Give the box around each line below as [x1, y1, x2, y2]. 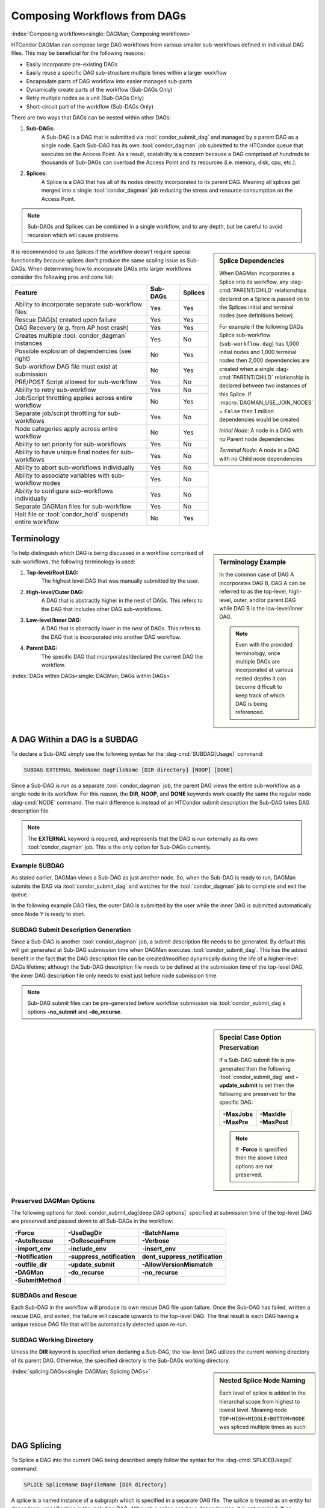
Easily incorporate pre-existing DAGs [26, 60, 118, 68]
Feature [14, 288, 38, 297]
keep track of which [235, 691, 285, 699]
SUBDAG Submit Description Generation [11, 925, 131, 934]
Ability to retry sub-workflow [14, 385, 96, 394]
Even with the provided [235, 641, 293, 648]
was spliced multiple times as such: [219, 1423, 308, 1430]
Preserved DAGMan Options [11, 1196, 96, 1205]
